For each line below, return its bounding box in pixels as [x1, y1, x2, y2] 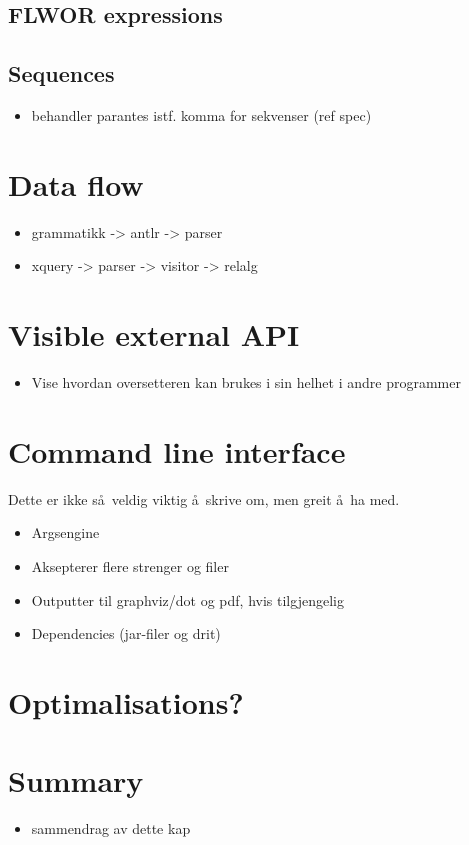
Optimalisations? [8, 681, 244, 722]
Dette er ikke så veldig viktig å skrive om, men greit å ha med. [8, 488, 400, 509]
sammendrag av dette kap [31, 818, 191, 839]
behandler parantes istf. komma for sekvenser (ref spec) [31, 104, 372, 125]
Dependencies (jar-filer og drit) [31, 623, 221, 644]
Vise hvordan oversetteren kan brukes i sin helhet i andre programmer [31, 372, 461, 393]
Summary [8, 760, 144, 801]
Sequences [8, 58, 115, 89]
